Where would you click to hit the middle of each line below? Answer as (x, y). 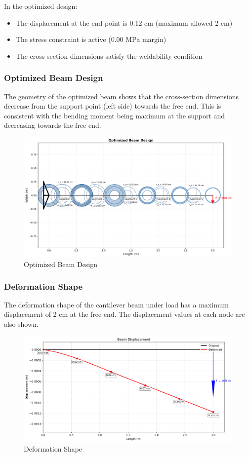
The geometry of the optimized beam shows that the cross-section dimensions (121, 96)
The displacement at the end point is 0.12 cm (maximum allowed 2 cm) (124, 22)
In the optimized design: (41, 6)
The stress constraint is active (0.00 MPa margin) (91, 39)
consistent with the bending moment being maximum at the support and (115, 115)
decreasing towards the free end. (53, 125)
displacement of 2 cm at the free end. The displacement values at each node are (124, 314)
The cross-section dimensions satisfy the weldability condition (109, 56)
